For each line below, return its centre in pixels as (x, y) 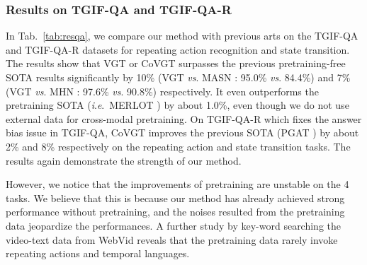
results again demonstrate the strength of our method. (124, 160)
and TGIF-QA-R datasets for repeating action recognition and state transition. (178, 49)
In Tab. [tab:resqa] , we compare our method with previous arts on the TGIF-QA (182, 36)
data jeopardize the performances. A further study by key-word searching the (174, 225)
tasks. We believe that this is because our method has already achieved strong (175, 198)
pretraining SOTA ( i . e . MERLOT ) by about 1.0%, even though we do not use (177, 105)
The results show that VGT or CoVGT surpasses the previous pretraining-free (176, 63)
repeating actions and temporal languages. (98, 253)
